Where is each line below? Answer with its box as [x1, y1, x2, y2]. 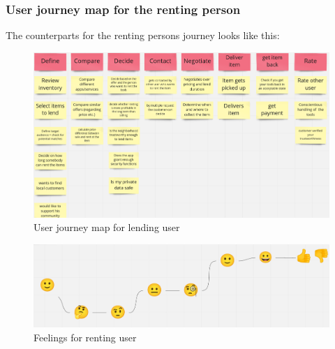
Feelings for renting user [33, 330, 137, 345]
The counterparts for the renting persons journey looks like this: [6, 28, 280, 43]
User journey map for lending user [33, 220, 180, 235]
